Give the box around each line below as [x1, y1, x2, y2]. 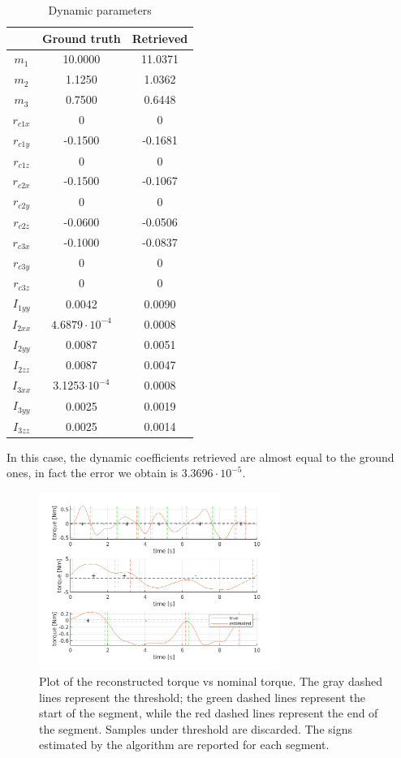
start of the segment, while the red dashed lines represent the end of [39, 704, 378, 721]
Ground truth [42, 29, 121, 46]
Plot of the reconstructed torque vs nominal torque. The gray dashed [39, 673, 382, 690]
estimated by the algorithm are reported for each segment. [39, 736, 330, 753]
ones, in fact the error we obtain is [6, 464, 179, 481]
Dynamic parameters [48, 2, 152, 18]
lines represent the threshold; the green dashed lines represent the [39, 688, 366, 705]
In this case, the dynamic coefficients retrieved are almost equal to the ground [6, 448, 395, 465]
